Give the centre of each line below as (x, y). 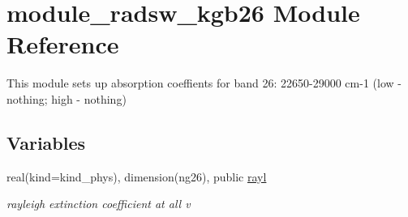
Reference (63, 44)
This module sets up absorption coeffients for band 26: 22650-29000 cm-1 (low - (204, 83)
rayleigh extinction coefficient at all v (99, 204)
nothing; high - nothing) (67, 98)
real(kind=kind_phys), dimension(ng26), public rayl (137, 176)
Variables (46, 142)
